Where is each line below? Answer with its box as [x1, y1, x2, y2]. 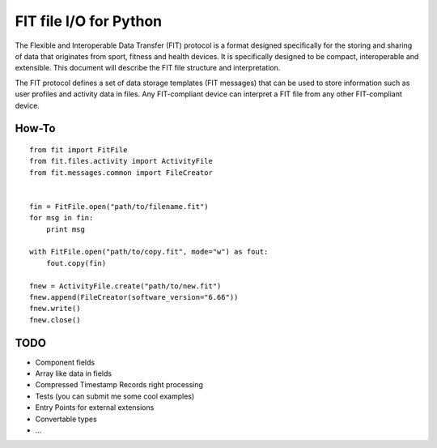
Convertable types [35, 414, 97, 424]
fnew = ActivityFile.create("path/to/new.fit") [29, 281, 222, 291]
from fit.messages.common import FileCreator [29, 168, 214, 177]
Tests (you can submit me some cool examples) [35, 391, 195, 401]
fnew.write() [29, 304, 81, 314]
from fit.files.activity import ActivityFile [29, 156, 214, 166]
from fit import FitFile [29, 145, 128, 154]
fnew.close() [29, 315, 81, 324]
